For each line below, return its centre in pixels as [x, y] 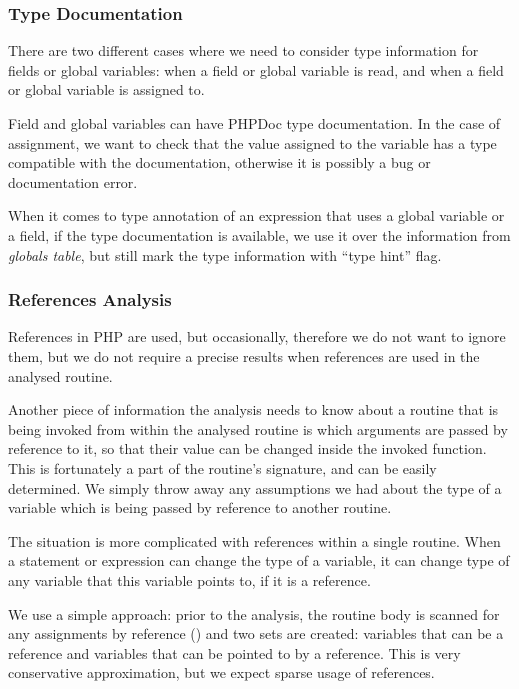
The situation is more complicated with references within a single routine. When [254, 540]
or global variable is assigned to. [106, 89]
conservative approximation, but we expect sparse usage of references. [221, 672]
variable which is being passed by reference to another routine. [200, 507]
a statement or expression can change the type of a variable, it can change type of [259, 560]
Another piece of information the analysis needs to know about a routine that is [253, 409]
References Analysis [90, 299]
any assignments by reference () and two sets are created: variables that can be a [256, 633]
